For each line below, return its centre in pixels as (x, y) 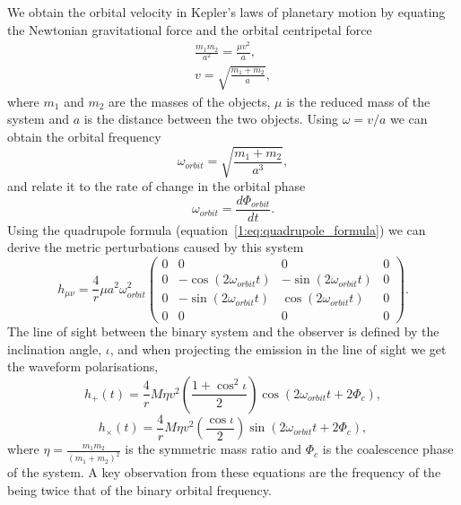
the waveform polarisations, (83, 366)
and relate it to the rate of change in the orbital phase (157, 186)
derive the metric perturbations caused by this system (156, 247)
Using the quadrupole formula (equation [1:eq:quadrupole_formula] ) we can (217, 229)
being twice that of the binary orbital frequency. (139, 489)
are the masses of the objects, (190, 101)
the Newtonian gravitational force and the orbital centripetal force (190, 29)
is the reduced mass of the (358, 101)
